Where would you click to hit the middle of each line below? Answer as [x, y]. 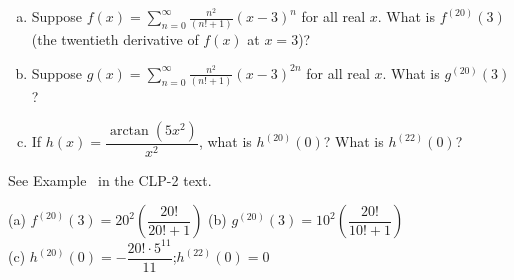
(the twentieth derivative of [115, 39]
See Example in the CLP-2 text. [110, 179]
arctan [129, 130]
